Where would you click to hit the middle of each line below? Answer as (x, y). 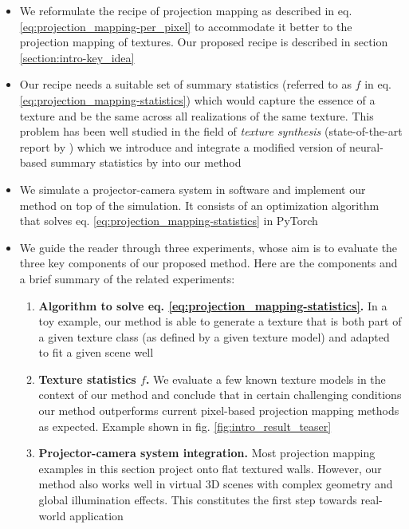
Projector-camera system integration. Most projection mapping (207, 453)
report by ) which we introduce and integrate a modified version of (183, 146)
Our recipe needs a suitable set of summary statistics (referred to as (185, 84)
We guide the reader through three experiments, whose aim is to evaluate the (208, 247)
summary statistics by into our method (146, 162)
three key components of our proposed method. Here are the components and (208, 263)
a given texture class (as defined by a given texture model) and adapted (214, 336)
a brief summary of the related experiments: (127, 278)
